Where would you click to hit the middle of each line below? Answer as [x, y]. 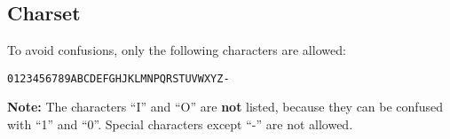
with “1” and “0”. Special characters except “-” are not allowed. [180, 124]
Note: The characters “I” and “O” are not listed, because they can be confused [225, 107]
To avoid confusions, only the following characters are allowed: [177, 50]
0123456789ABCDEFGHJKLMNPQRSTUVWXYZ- [118, 78]
